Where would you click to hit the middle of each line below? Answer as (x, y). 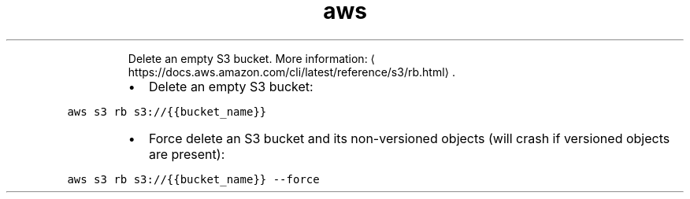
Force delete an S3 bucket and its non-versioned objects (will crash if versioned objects (409, 138)
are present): (187, 154)
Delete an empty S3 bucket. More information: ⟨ (252, 58)
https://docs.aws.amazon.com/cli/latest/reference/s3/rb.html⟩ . (291, 72)
